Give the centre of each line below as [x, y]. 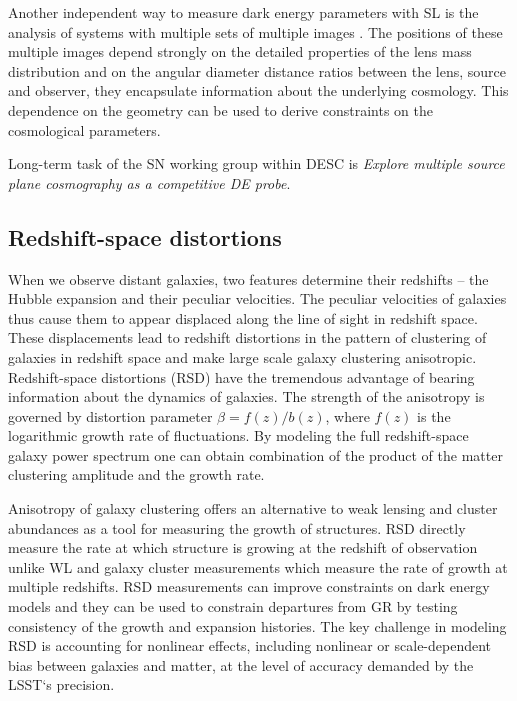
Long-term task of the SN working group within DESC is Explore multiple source [256, 163]
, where [347, 415]
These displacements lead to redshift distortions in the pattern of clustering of [247, 337]
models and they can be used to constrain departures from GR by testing [233, 606]
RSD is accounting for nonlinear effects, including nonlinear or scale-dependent [250, 645]
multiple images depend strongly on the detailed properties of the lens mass [240, 51]
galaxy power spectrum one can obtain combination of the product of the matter [255, 454]
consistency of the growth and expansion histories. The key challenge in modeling [257, 625]
